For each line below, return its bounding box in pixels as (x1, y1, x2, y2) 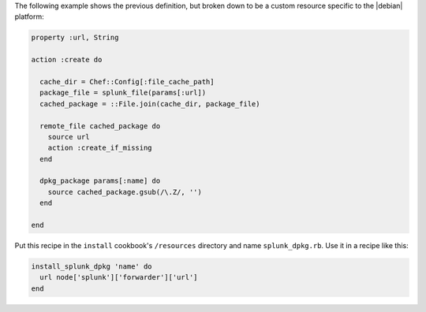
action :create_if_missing (47, 143, 153, 153)
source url (47, 132, 90, 141)
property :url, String (31, 33, 119, 43)
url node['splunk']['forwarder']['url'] (39, 273, 198, 282)
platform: (14, 12, 45, 21)
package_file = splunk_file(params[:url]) (39, 88, 207, 98)
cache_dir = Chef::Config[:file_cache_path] (39, 77, 215, 86)
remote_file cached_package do (39, 121, 161, 130)
